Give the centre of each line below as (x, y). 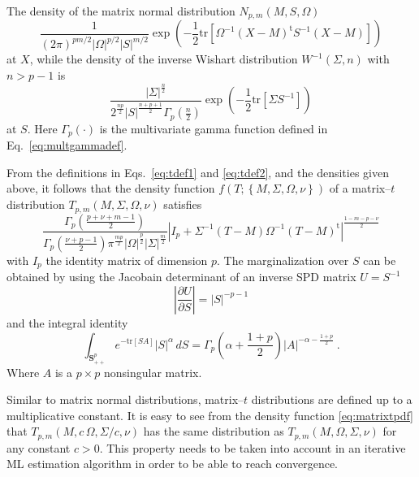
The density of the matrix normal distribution (121, 11)
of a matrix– (360, 188)
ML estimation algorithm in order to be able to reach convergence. (173, 464)
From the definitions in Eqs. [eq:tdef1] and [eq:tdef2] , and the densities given (198, 172)
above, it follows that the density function (111, 188)
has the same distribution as (214, 431)
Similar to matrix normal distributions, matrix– (125, 399)
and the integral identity (67, 322)
